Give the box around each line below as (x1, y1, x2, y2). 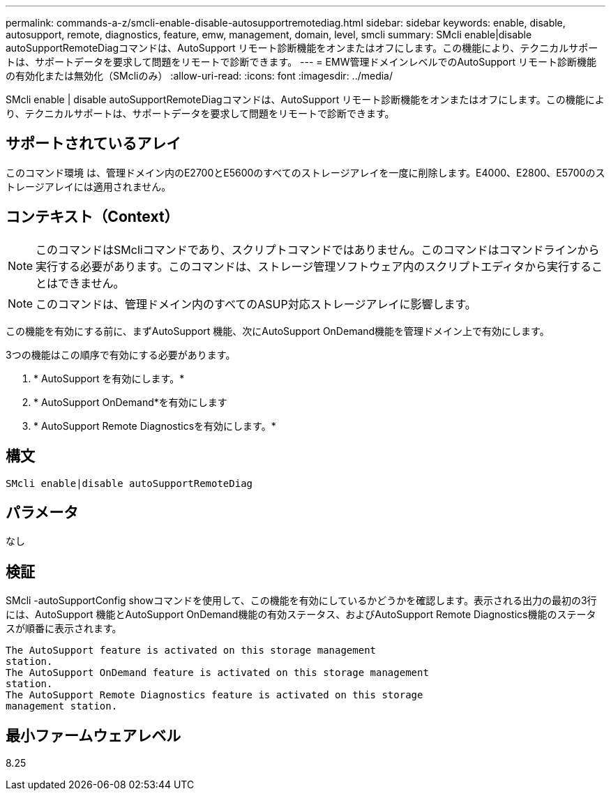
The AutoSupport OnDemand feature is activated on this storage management (6, 667, 429, 679)
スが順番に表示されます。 (6, 622, 122, 635)
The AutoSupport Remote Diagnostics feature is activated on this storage (6, 689, 423, 701)
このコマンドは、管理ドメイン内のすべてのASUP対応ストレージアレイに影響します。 (36, 296, 476, 311)
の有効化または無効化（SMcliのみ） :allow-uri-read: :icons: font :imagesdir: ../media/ (6, 70, 393, 82)
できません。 (58, 276, 125, 290)
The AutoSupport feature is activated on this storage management (6, 645, 377, 656)
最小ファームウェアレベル (6, 726, 181, 744)
